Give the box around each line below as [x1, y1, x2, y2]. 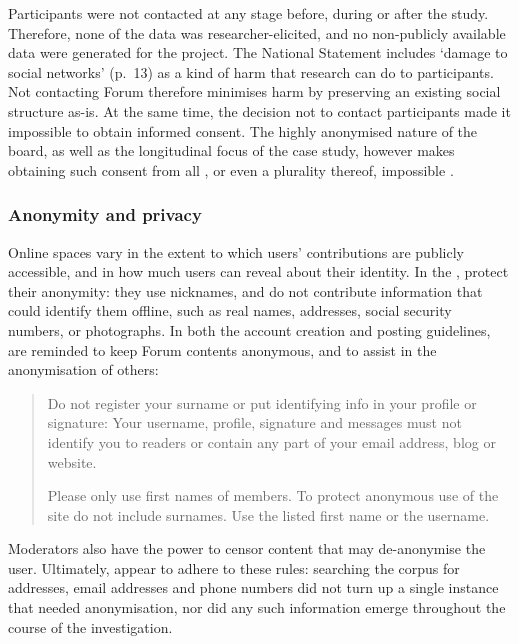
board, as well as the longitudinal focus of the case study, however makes [8, 140, 455, 161]
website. [47, 451, 97, 472]
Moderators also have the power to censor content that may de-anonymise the [8, 538, 486, 559]
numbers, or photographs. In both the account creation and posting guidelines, [8, 319, 491, 340]
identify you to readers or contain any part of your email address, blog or [47, 431, 496, 452]
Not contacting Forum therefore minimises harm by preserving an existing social [8, 81, 501, 102]
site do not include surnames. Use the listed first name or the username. [47, 504, 490, 525]
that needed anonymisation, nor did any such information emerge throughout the [8, 597, 506, 618]
